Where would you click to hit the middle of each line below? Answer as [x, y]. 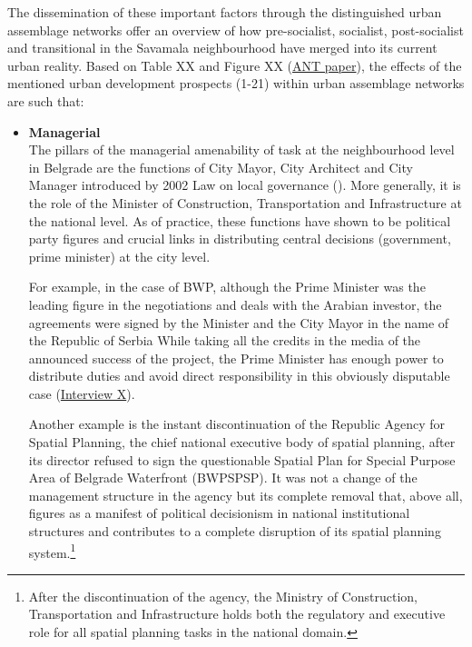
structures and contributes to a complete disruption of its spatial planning [235, 531]
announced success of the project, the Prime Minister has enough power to [236, 358]
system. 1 [52, 551]
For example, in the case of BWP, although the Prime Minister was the [227, 287]
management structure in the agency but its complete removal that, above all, [246, 495]
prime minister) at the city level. [119, 256]
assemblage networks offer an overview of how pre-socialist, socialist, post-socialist [236, 30]
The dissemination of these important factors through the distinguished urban [225, 12]
